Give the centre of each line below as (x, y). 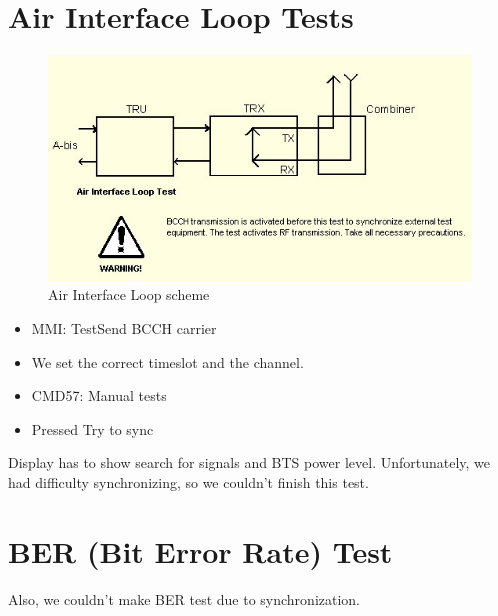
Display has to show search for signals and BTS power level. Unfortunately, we (249, 462)
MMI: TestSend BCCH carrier (124, 328)
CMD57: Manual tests (99, 395)
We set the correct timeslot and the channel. (167, 361)
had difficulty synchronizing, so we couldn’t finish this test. (188, 481)
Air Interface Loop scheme (129, 294)
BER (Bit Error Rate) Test (200, 550)
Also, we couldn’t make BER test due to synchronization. (184, 598)
